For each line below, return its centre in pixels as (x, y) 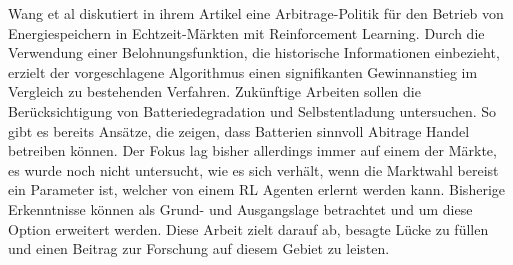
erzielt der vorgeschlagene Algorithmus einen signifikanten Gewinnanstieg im (243, 71)
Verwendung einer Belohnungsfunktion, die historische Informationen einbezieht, (254, 52)
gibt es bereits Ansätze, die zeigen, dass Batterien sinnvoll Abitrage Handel (239, 130)
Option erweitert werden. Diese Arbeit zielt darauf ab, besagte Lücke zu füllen (248, 228)
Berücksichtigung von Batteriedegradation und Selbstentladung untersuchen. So (252, 110)
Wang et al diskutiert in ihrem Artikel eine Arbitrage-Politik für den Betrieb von (256, 13)
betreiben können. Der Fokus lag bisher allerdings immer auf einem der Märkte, (252, 150)
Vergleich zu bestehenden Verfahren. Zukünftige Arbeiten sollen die (214, 91)
